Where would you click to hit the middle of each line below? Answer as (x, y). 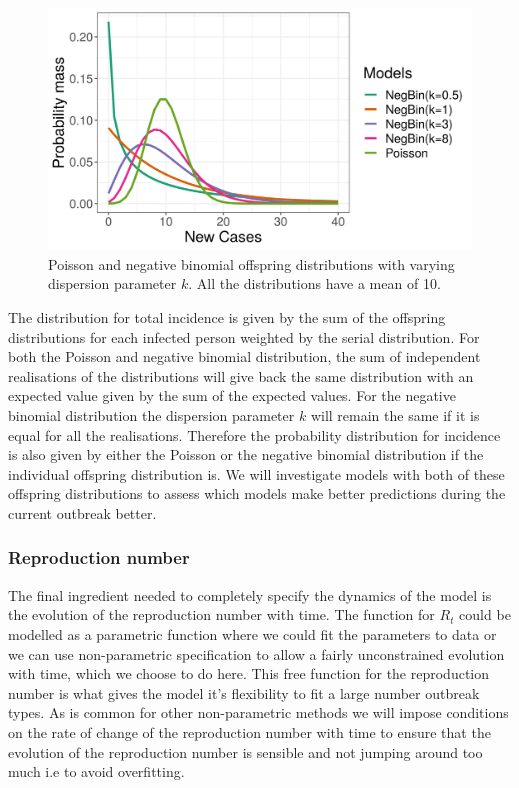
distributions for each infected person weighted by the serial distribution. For (244, 336)
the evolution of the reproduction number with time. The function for (221, 614)
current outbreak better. (82, 512)
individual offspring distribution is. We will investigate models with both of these (256, 473)
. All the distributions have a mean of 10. (314, 283)
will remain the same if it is (395, 414)
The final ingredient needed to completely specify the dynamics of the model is (250, 594)
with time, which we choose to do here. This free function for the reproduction (249, 673)
